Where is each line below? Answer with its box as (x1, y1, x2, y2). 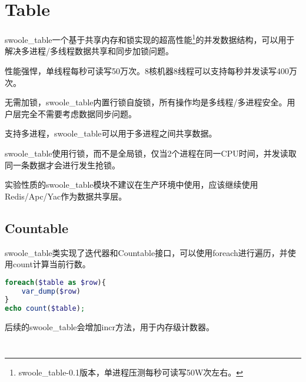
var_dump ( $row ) (21, 287, 81, 295)
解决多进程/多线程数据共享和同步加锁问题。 (5, 45, 174, 57)
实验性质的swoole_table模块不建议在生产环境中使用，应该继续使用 (5, 178, 258, 191)
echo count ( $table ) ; (5, 304, 85, 313)
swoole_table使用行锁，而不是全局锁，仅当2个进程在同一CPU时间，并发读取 (5, 147, 297, 159)
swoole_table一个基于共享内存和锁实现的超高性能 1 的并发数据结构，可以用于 (5, 32, 295, 45)
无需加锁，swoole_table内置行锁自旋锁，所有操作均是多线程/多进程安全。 (5, 96, 287, 108)
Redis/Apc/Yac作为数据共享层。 (5, 190, 127, 202)
